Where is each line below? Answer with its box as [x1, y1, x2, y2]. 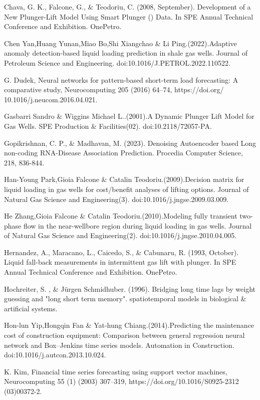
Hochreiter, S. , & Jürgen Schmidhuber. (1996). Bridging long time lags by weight [4, 283, 255, 294]
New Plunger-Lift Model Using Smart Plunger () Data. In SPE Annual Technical [4, 11, 253, 22]
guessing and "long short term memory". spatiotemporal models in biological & [4, 293, 246, 304]
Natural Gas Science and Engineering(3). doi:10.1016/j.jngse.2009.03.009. [4, 193, 229, 204]
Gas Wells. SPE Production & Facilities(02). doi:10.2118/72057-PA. [4, 120, 212, 131]
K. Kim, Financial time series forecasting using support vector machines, [4, 366, 227, 376]
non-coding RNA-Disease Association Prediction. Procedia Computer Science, [4, 147, 243, 158]
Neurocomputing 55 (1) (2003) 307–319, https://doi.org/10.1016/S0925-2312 [4, 376, 239, 386]
